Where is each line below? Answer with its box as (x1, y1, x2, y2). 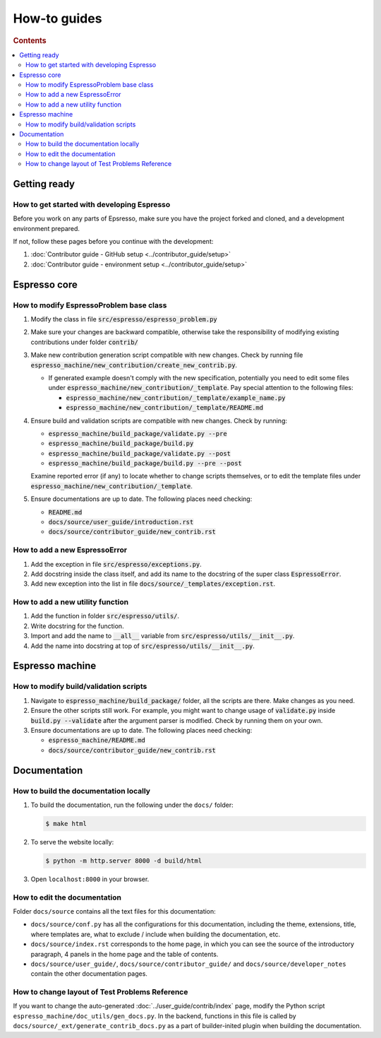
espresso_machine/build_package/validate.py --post (48, 449, 231, 457)
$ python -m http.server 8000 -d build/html (45, 856, 202, 865)
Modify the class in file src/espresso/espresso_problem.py (30, 314, 218, 323)
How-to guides (13, 11, 102, 26)
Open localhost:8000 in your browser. (30, 875, 150, 883)
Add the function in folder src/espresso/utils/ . (30, 612, 180, 620)
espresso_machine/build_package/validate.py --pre (48, 430, 227, 437)
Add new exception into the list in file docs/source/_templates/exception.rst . (30, 579, 276, 588)
